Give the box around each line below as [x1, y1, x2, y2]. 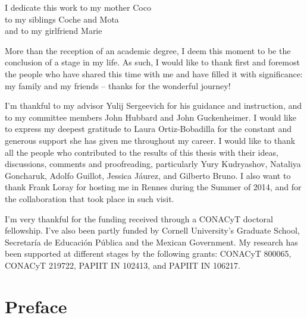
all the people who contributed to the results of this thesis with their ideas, [5, 146, 278, 158]
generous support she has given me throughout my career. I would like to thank [5, 134, 296, 146]
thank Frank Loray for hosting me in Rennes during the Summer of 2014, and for [5, 181, 302, 193]
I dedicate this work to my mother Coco [5, 1, 151, 13]
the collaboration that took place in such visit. [5, 192, 174, 204]
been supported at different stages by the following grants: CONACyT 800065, [5, 247, 292, 260]
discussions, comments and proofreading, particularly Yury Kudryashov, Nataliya [5, 158, 301, 170]
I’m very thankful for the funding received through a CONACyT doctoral [5, 212, 273, 225]
